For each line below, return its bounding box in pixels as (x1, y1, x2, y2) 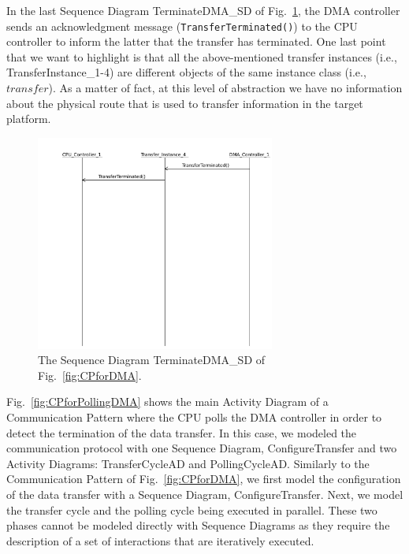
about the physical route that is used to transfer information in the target (6, 95, 363, 111)
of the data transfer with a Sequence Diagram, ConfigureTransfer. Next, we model (6, 485, 403, 502)
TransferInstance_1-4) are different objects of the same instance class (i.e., (6, 64, 366, 80)
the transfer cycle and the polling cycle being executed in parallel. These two (6, 501, 377, 518)
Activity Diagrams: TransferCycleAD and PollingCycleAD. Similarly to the (6, 455, 370, 471)
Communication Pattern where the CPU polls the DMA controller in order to (6, 409, 382, 425)
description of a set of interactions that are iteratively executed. (6, 532, 314, 548)
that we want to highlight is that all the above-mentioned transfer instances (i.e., (6, 48, 397, 65)
